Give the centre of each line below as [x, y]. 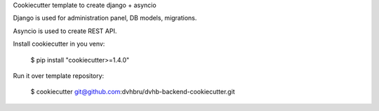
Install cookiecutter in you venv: [59, 44]
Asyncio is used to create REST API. [65, 31]
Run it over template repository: [59, 76]
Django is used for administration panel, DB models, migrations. [105, 18]
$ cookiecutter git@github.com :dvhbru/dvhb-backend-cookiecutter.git [133, 92]
